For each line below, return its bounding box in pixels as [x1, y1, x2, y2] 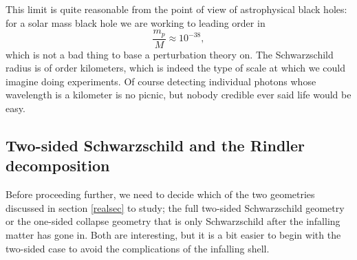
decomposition [6, 155, 110, 176]
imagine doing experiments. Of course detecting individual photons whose [6, 74, 316, 88]
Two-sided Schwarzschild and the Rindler [6, 135, 305, 156]
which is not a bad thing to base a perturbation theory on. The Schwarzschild [6, 47, 334, 61]
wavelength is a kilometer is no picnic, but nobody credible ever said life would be [6, 87, 351, 102]
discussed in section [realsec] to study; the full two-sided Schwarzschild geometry [6, 200, 345, 215]
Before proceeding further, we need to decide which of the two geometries [6, 187, 315, 202]
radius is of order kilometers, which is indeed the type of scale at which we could [6, 61, 346, 75]
